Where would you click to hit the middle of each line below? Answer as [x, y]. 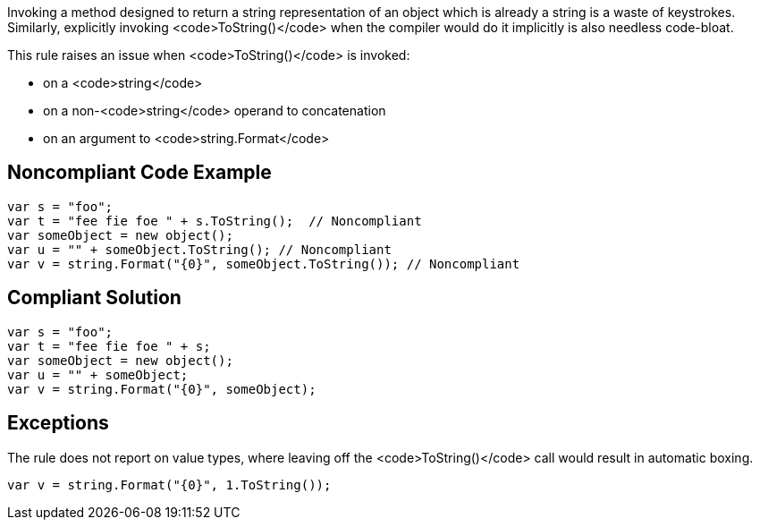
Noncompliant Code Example [139, 173]
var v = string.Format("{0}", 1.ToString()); [169, 484]
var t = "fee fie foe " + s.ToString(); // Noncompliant [215, 221]
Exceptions [58, 423]
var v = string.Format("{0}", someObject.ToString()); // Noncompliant [264, 263]
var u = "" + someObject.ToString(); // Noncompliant [199, 249]
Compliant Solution [94, 298]
